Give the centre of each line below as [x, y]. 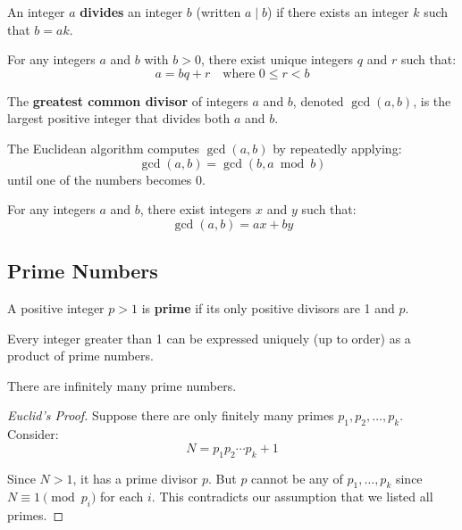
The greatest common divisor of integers [128, 100]
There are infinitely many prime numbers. [122, 385]
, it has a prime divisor [135, 478]
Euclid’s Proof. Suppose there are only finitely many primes [171, 415]
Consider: [33, 434]
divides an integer [131, 12]
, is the [432, 100]
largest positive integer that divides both [119, 118]
